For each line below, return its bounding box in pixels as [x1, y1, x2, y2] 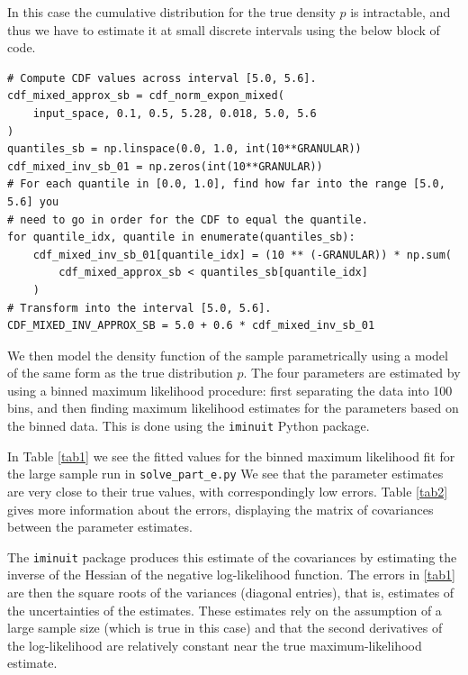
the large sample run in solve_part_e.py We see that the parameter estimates [7, 464, 444, 483]
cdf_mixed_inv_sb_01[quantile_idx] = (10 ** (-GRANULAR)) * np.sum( [32, 248, 452, 261]
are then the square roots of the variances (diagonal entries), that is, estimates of [7, 583, 454, 601]
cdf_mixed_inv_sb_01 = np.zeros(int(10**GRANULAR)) [7, 160, 323, 173]
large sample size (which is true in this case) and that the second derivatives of [7, 618, 443, 637]
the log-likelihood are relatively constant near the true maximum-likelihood [7, 635, 422, 654]
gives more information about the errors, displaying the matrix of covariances [7, 499, 434, 518]
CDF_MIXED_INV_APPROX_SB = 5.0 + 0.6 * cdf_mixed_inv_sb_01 [7, 319, 375, 333]
